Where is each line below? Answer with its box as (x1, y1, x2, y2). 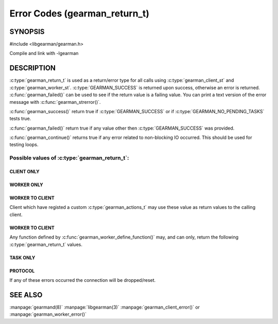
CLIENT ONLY (9, 169, 40, 175)
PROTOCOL (9, 267, 35, 274)
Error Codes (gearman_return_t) (9, 8, 149, 19)
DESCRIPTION (9, 64, 56, 73)
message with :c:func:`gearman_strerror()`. (9, 99, 101, 105)
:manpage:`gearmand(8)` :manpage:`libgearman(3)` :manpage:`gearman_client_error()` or (9, 304, 200, 310)
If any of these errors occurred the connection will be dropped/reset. (9, 277, 156, 283)
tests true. (9, 116, 31, 122)
